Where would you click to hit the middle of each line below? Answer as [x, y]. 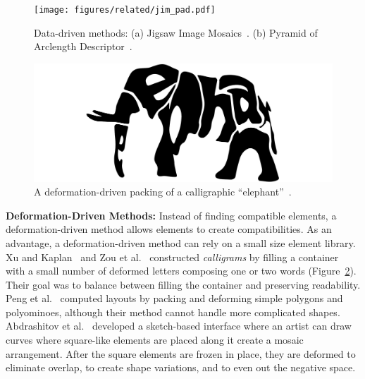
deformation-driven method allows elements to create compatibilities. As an [169, 229]
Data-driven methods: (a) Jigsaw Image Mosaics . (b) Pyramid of [176, 32]
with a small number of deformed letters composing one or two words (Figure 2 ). [181, 271]
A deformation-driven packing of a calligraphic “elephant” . [163, 192]
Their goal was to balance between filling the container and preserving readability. [183, 284]
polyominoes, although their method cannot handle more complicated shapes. [173, 312]
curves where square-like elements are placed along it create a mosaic [155, 340]
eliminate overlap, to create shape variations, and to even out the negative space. [181, 367]
